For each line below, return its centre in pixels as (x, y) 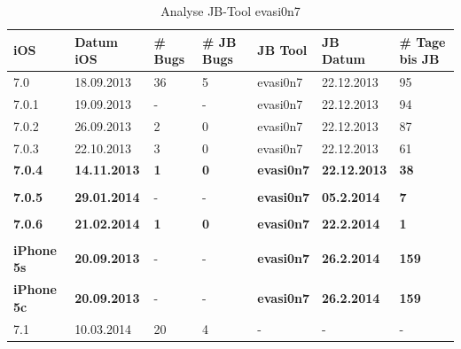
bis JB (419, 59)
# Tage (422, 41)
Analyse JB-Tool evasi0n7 (230, 11)
